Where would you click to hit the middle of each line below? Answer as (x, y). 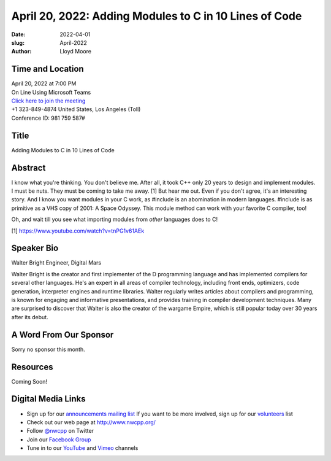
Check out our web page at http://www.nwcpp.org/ (91, 422)
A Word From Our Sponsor (63, 335)
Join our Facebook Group (59, 440)
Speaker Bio (35, 248)
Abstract (29, 168)
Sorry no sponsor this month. (48, 349)
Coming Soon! (29, 381)
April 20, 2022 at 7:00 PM (44, 83)
